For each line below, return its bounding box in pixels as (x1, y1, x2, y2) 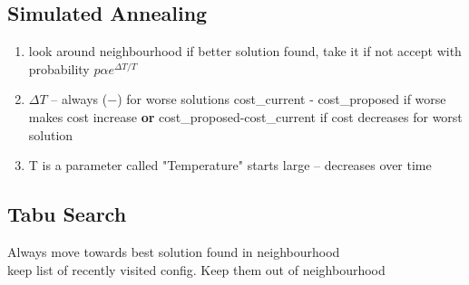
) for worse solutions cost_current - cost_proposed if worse (117, 90, 446, 109)
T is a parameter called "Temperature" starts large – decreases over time (28, 156, 432, 175)
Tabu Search (7, 200, 127, 228)
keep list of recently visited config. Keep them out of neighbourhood (7, 260, 386, 279)
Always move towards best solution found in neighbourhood (7, 242, 340, 261)
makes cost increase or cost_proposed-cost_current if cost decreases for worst (28, 107, 463, 126)
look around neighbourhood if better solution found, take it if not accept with (28, 42, 462, 61)
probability (28, 59, 90, 78)
